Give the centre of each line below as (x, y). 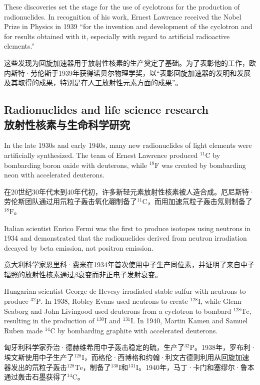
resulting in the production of (49, 321)
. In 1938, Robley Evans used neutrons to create (114, 301)
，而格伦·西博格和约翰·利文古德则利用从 (153, 357)
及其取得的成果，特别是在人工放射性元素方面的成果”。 (93, 82)
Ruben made (23, 330)
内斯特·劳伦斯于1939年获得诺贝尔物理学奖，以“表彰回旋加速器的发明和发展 (127, 72)
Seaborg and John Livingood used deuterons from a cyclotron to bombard (118, 311)
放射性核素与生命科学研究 (67, 124)
